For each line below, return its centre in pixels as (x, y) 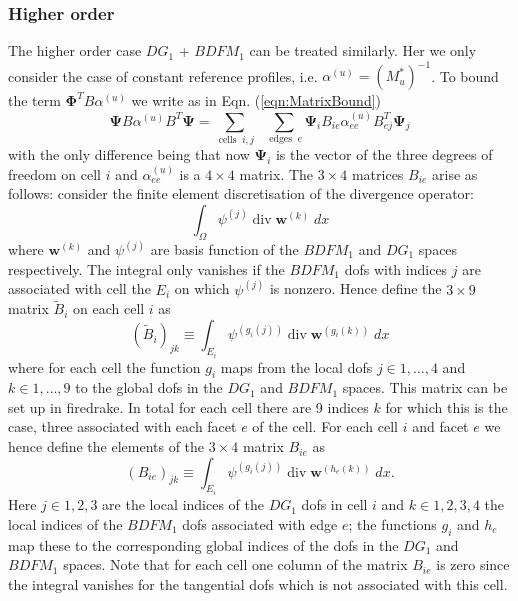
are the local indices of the (183, 504)
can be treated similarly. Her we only (363, 50)
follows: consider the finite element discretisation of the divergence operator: (241, 193)
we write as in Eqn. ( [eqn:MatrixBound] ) (256, 100)
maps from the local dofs (296, 366)
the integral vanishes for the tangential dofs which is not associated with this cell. (258, 583)
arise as (455, 173)
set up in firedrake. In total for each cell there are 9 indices (188, 406)
